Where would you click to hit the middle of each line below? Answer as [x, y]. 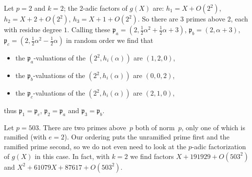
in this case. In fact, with [72, 156]
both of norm [155, 127]
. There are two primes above [82, 127]
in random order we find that [110, 40]
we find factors [152, 156]
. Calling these [89, 29]
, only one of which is [213, 127]
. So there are [158, 19]
